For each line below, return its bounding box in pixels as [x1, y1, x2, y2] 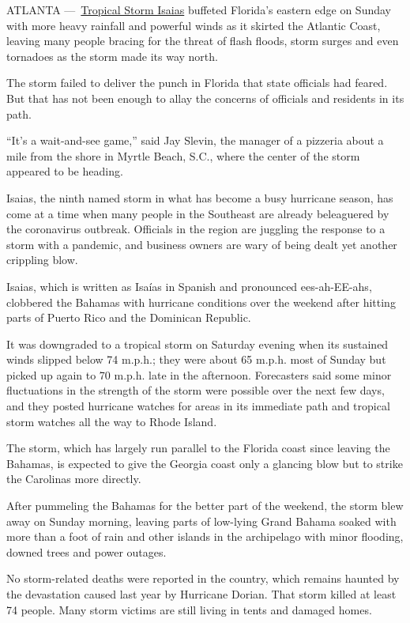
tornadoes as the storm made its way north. [6, 47, 218, 64]
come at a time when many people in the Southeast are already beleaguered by [6, 205, 389, 221]
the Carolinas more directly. [6, 470, 141, 487]
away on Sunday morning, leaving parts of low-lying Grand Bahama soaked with [6, 512, 397, 529]
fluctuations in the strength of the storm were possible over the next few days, [6, 382, 385, 398]
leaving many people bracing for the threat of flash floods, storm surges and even [6, 32, 399, 49]
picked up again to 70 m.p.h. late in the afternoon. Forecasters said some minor [6, 366, 392, 383]
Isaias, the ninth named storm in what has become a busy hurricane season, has [6, 189, 393, 206]
